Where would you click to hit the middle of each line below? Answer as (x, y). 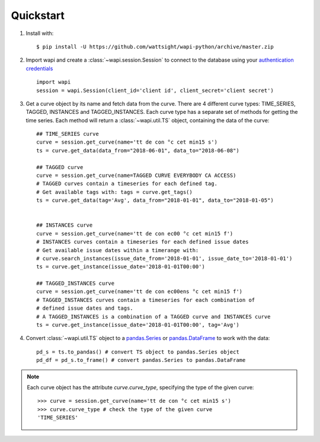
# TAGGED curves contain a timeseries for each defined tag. (127, 184)
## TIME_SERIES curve (68, 134)
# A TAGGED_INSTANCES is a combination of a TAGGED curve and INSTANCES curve (153, 317)
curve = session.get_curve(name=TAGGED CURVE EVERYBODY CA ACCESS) (136, 176)
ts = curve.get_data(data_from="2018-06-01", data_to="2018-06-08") (138, 150)
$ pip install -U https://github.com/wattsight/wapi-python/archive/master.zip (155, 47)
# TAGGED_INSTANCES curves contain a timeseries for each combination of (146, 300)
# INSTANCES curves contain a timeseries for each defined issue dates (143, 242)
